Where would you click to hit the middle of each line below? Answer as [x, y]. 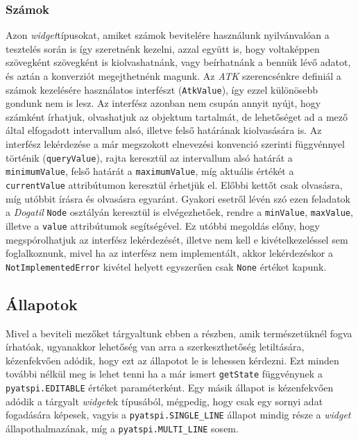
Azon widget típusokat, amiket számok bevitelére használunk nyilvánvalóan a [168, 35]
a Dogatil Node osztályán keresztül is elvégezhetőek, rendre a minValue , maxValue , [179, 212]
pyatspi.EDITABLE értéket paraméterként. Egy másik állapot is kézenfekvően [170, 387]
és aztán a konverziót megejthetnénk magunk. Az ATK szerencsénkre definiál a [173, 76]
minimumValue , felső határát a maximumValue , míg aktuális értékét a [150, 171]
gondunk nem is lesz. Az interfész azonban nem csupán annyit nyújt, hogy [163, 103]
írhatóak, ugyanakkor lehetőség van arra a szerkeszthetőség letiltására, [155, 347]
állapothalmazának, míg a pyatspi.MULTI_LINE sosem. [122, 428]
